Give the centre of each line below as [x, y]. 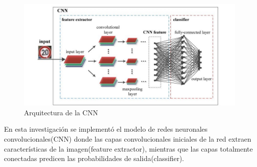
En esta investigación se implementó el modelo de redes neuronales [106, 129]
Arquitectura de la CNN [61, 112]
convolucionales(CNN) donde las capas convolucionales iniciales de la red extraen [128, 138]
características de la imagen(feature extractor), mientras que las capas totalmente [128, 148]
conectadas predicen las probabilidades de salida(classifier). [94, 158]
